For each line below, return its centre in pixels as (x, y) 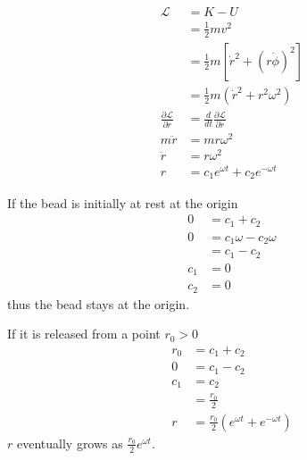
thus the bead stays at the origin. (99, 303)
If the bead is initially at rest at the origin (123, 202)
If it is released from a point (84, 334)
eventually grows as (70, 443)
